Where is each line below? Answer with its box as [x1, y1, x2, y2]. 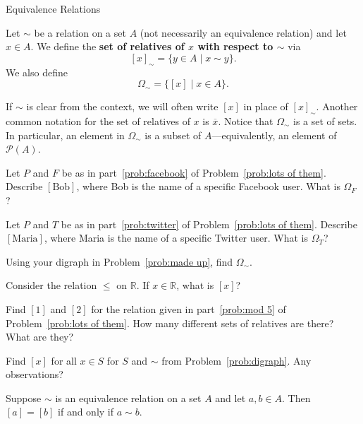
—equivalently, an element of [211, 127, 337, 142]
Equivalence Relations [6, 1, 101, 16]
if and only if [58, 404, 114, 419]
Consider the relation [6, 278, 97, 293]
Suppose [6, 390, 42, 405]
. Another [316, 99, 358, 114]
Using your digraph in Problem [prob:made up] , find [6, 254, 233, 269]
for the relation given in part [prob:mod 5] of [91, 301, 286, 316]
